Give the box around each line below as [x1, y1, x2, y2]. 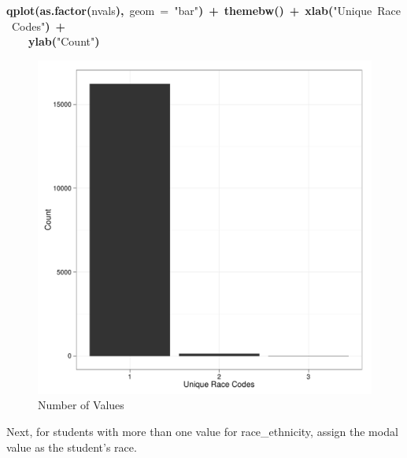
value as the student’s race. [6, 438, 137, 455]
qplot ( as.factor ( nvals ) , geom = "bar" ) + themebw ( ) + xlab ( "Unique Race [6, 2, 401, 18]
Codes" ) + [12, 17, 66, 34]
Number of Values [38, 397, 124, 413]
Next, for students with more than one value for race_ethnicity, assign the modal [6, 423, 398, 439]
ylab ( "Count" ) [28, 33, 100, 50]
